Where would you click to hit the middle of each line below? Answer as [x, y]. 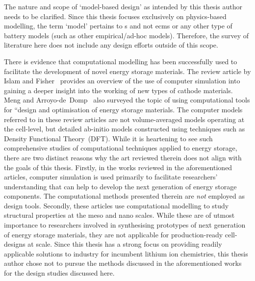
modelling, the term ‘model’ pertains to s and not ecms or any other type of [118, 26]
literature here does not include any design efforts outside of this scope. [111, 45]
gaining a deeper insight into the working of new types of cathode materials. [118, 90]
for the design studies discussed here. [59, 273]
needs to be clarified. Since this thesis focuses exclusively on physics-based [115, 16]
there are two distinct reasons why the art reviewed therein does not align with [123, 157]
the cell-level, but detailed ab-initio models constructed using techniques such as [125, 129]
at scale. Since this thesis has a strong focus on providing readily [125, 244]
